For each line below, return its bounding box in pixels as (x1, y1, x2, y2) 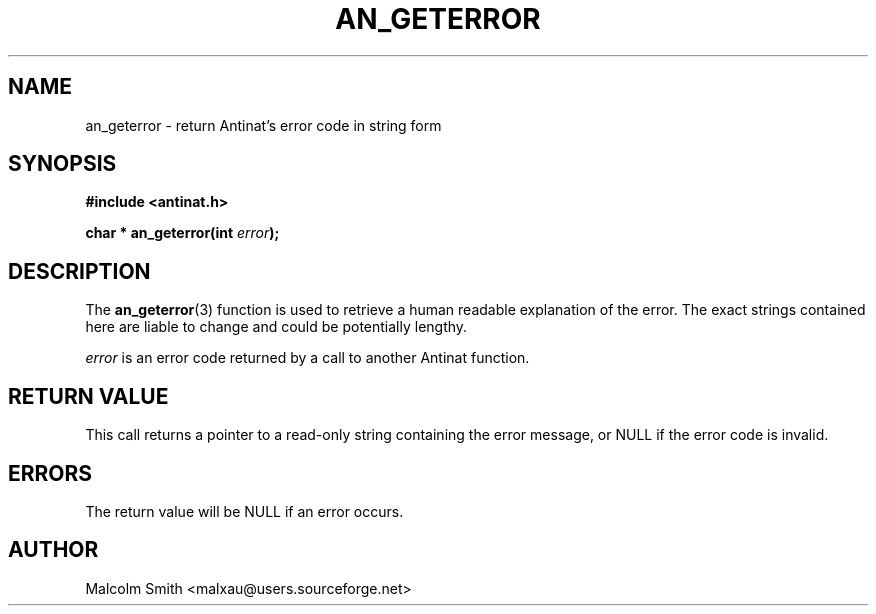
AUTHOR (8, 537, 99, 563)
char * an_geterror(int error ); (85, 224, 280, 242)
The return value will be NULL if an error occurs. (85, 502, 404, 520)
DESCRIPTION (8, 258, 151, 284)
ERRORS (8, 460, 93, 486)
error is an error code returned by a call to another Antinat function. (85, 349, 530, 367)
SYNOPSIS (8, 151, 117, 177)
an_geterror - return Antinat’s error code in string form (85, 116, 442, 134)
